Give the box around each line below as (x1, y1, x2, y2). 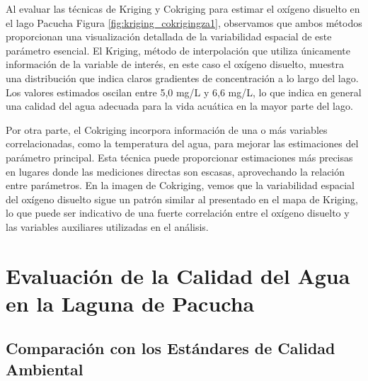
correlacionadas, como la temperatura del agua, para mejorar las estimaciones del (6, 136, 359, 151)
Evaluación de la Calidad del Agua (6, 261, 350, 290)
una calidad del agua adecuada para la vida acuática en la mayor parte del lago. (6, 98, 353, 113)
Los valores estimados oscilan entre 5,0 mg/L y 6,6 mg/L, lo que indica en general (6, 84, 362, 99)
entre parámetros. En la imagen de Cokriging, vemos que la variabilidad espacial (6, 178, 355, 193)
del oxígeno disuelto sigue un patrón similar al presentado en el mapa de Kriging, (6, 191, 358, 206)
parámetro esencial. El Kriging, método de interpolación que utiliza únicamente (6, 42, 350, 57)
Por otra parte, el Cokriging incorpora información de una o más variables (6, 122, 328, 137)
